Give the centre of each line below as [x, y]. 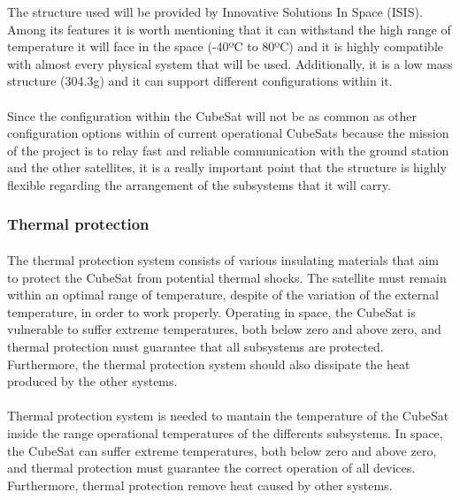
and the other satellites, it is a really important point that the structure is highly [227, 167]
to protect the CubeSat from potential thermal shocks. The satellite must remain [227, 277]
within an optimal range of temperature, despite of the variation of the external [223, 295]
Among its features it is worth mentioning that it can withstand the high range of [229, 29]
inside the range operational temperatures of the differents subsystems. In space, [225, 432]
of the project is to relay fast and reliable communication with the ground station [228, 150]
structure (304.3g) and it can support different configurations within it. [200, 81]
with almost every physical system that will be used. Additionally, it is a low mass [230, 63]
